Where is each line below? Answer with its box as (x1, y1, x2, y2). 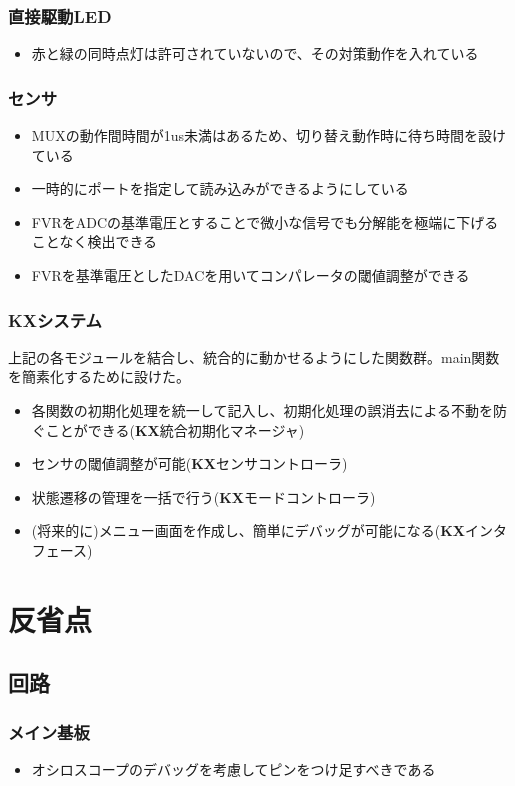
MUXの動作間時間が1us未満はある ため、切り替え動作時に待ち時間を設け (31, 125, 506, 146)
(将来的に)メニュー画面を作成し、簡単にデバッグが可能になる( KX (31, 520, 465, 541)
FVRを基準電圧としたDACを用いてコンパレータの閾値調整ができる (31, 265, 470, 285)
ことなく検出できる (31, 231, 158, 252)
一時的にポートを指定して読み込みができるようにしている (31, 178, 409, 199)
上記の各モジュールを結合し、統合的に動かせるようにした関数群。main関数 (8, 346, 500, 367)
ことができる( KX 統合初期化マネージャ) (45, 419, 305, 440)
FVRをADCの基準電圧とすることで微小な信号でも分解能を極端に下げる (31, 211, 499, 232)
